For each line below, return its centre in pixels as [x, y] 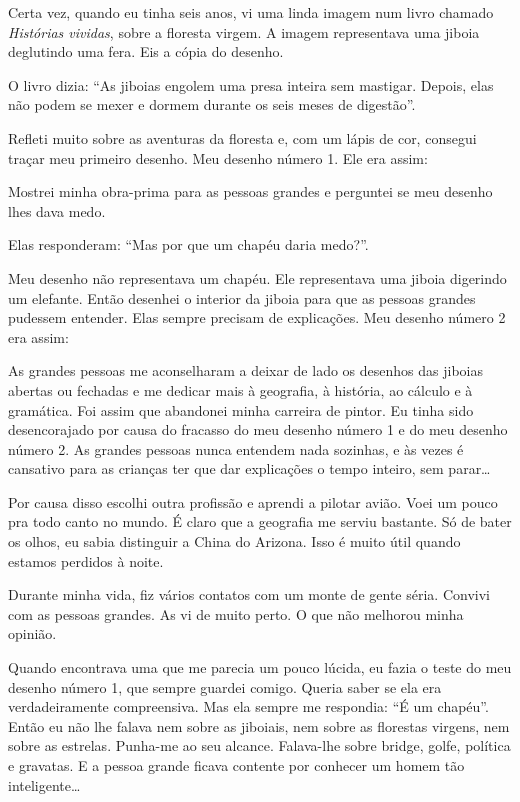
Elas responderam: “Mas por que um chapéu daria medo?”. [188, 244]
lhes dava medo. [57, 210]
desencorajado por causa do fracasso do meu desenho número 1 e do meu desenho [258, 429]
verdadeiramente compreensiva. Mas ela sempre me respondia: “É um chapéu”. [248, 706]
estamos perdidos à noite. [86, 560]
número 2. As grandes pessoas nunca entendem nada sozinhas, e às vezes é [236, 448]
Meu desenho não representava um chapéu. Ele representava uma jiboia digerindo [257, 277]
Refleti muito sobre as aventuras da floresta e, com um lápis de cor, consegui [242, 137]
